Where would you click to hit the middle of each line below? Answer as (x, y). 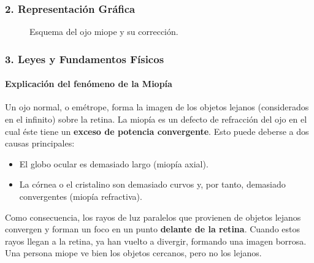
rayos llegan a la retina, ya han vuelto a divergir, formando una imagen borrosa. (156, 241)
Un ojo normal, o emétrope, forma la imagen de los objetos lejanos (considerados (157, 107)
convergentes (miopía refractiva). (81, 196)
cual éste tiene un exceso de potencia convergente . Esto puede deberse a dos (157, 131)
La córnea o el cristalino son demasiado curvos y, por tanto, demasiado (152, 184)
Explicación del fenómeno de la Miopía (89, 84)
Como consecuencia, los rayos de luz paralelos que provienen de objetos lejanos (153, 217)
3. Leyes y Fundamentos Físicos (85, 59)
